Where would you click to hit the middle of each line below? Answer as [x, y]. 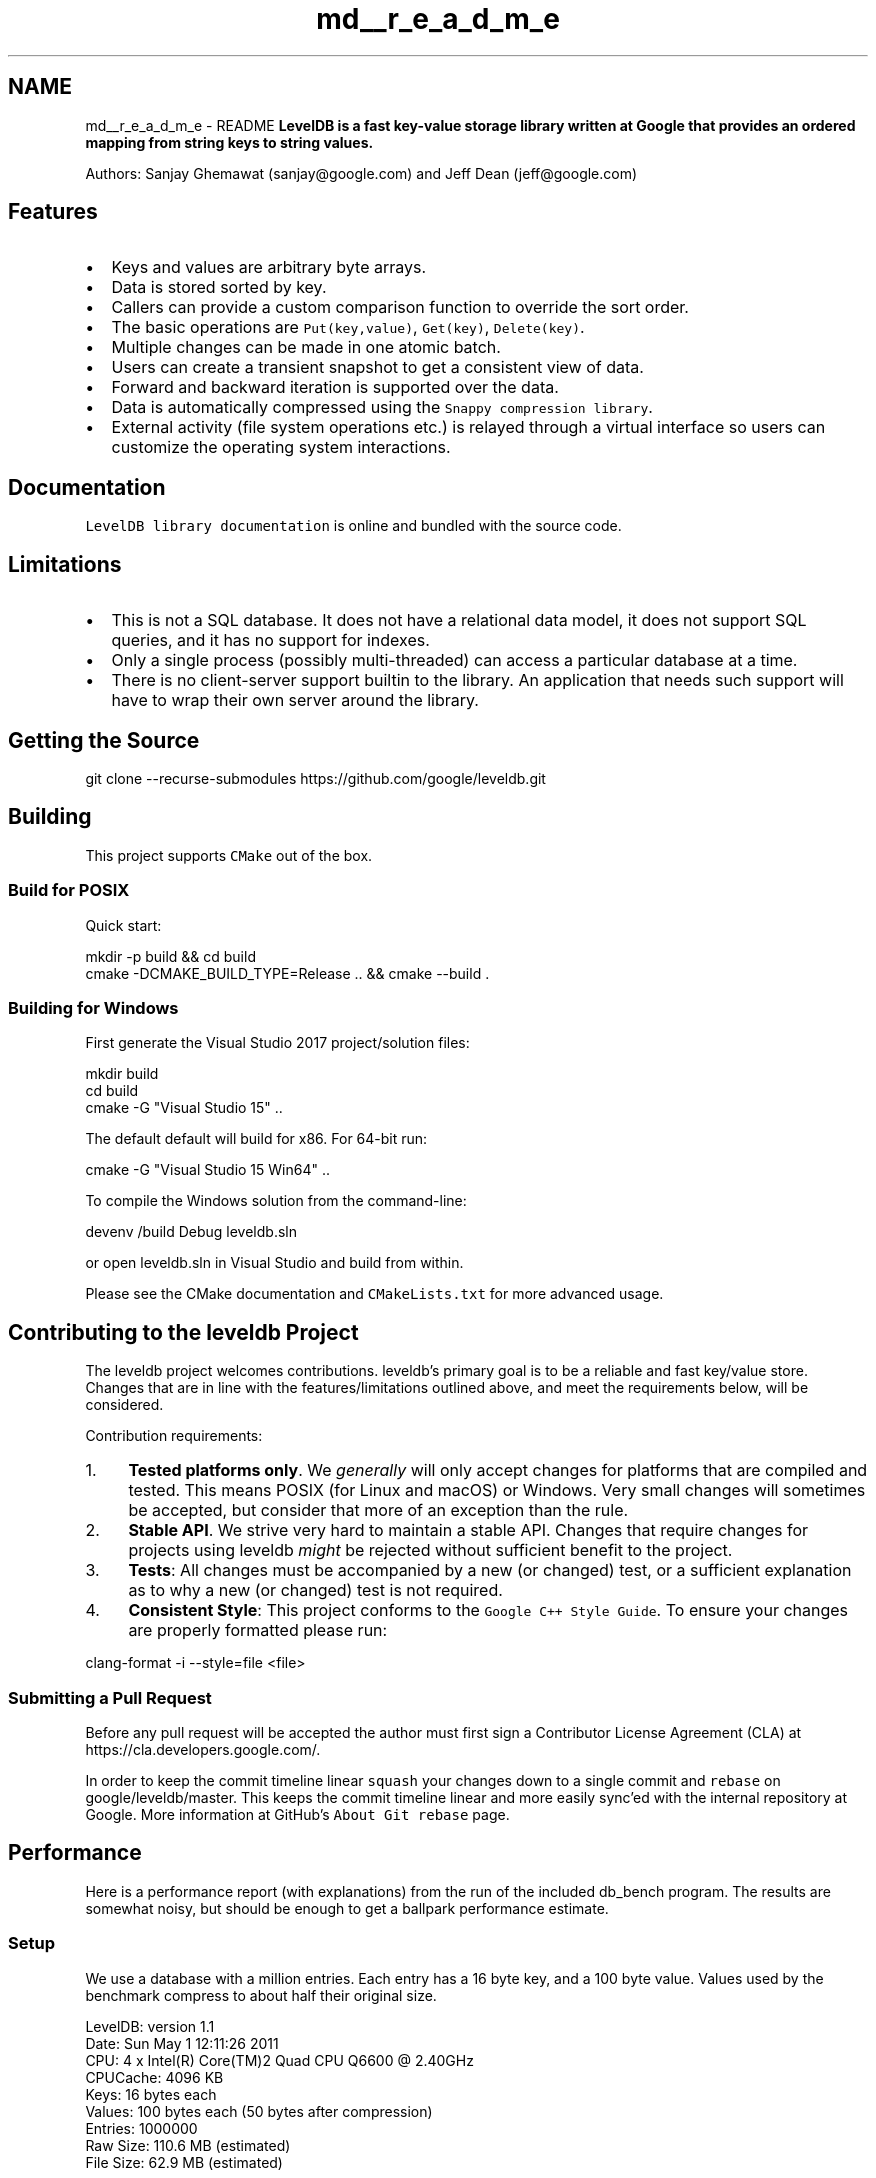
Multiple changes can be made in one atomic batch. [306, 347]
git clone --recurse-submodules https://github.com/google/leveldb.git [315, 778]
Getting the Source [104, 740]
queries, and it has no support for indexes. [270, 640]
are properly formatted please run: [258, 1630]
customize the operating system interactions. [281, 447]
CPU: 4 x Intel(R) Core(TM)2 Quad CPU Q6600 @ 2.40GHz [279, 2060]
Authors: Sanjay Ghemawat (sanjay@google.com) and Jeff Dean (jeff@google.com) [361, 173]
